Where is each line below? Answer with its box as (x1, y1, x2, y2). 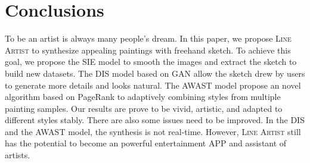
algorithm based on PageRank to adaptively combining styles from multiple (5, 90, 281, 103)
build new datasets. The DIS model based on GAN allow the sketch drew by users (5, 67, 305, 79)
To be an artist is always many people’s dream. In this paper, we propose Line (5, 32, 292, 45)
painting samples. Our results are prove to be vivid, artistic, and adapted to (5, 102, 283, 114)
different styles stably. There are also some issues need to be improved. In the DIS (5, 114, 305, 126)
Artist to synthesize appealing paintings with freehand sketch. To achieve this (5, 43, 291, 56)
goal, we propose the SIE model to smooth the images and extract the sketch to (5, 55, 297, 68)
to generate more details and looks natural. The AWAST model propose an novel (5, 79, 301, 91)
